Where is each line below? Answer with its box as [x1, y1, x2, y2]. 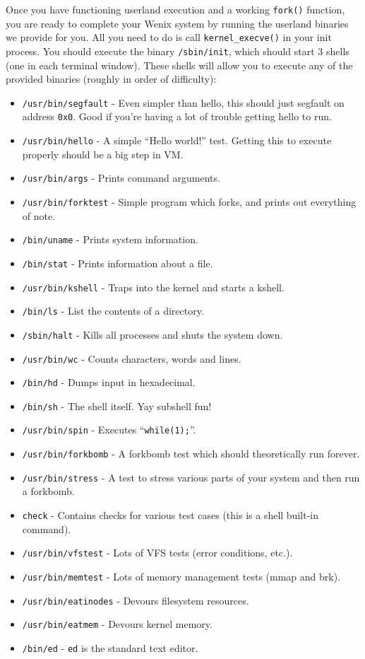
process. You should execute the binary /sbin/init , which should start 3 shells [6, 43, 349, 58]
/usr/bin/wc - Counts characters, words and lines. [22, 351, 241, 366]
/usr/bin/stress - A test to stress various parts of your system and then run [22, 470, 360, 484]
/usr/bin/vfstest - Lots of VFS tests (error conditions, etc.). [22, 545, 293, 560]
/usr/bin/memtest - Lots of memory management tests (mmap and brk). [22, 568, 341, 583]
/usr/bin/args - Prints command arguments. [22, 170, 220, 185]
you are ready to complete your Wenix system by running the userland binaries [6, 16, 349, 30]
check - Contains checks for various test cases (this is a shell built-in [22, 508, 318, 523]
